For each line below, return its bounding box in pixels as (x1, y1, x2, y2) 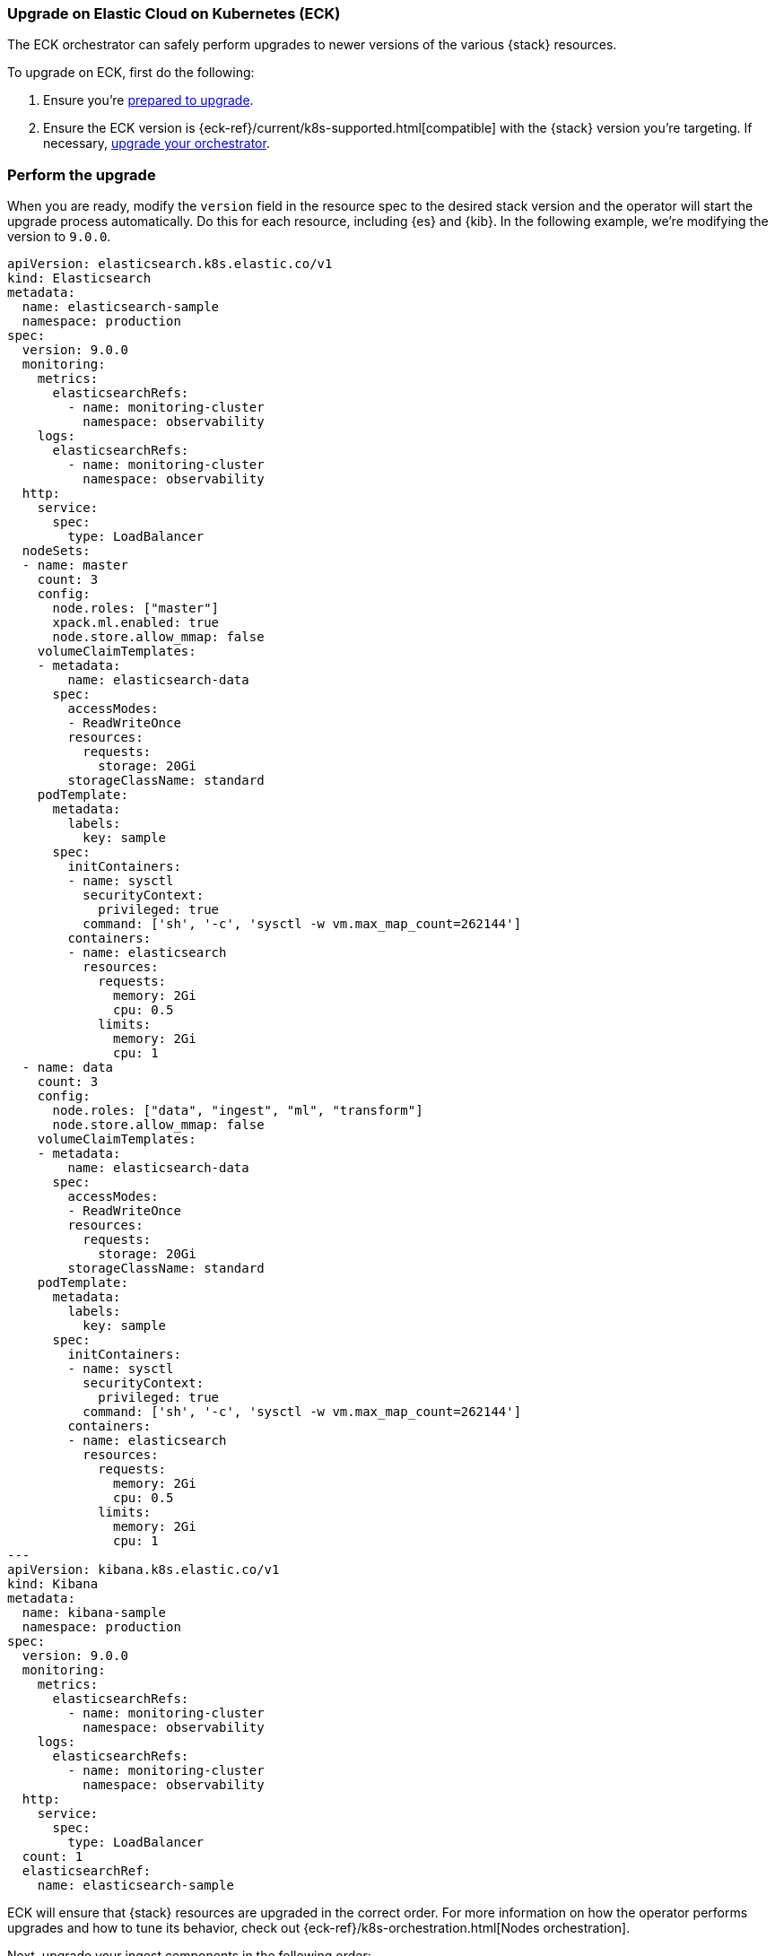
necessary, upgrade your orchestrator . (43, 135, 270, 152)
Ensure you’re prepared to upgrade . (43, 92, 254, 109)
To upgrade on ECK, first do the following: (7, 65, 255, 81)
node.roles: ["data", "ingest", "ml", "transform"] (52, 1103, 423, 1118)
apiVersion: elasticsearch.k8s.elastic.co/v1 (7, 256, 333, 272)
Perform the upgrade (7, 165, 156, 184)
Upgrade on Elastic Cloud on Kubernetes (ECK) (7, 4, 341, 22)
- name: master (22, 558, 128, 573)
